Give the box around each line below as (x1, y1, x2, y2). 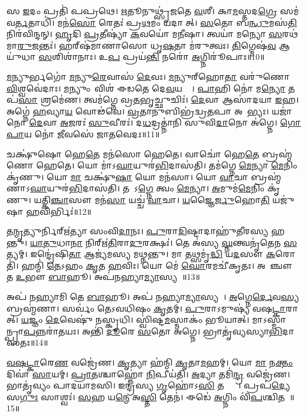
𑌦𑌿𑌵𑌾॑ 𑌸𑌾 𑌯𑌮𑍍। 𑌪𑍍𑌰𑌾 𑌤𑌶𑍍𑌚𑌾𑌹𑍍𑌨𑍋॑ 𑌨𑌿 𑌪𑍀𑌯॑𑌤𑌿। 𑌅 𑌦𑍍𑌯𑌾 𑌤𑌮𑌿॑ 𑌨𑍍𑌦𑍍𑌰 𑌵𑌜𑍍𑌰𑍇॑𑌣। (6, 367, 290, 380)
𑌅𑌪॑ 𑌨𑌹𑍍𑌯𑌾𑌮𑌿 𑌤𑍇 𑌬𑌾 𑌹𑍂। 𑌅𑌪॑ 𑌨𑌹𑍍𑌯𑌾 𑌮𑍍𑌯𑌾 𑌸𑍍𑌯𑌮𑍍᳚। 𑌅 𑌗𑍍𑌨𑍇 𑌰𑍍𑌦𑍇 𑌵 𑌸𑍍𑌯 (6, 290, 300, 303)
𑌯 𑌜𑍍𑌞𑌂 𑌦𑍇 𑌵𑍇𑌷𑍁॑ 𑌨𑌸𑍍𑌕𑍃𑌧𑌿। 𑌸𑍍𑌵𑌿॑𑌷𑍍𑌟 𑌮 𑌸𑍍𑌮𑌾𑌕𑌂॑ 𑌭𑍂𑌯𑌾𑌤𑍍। (21, 313, 250, 326)
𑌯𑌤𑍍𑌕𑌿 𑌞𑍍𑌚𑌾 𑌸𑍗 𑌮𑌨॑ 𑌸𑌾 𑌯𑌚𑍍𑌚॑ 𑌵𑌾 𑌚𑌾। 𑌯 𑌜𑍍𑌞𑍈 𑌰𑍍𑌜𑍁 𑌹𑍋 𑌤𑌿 (33, 193, 270, 205)
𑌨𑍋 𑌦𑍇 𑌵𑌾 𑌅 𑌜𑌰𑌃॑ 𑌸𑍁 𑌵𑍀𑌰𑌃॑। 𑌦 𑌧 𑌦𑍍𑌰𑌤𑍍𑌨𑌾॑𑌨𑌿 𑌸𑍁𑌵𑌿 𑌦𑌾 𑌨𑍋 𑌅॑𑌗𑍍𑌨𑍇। (6, 116, 278, 128)
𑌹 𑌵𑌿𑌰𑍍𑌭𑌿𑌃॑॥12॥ (26, 205, 91, 217)
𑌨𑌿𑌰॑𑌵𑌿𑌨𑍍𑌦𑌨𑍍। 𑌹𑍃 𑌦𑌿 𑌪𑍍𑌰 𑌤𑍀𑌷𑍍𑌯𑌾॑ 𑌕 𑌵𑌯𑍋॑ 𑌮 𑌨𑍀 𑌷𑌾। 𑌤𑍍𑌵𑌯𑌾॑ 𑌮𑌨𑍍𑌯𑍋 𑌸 (6, 28, 283, 40)
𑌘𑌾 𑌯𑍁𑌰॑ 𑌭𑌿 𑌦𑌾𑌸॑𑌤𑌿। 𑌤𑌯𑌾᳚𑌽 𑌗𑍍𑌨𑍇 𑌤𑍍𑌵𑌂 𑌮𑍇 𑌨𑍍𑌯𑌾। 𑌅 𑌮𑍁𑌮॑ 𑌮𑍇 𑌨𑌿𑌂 (30, 182, 265, 194)
